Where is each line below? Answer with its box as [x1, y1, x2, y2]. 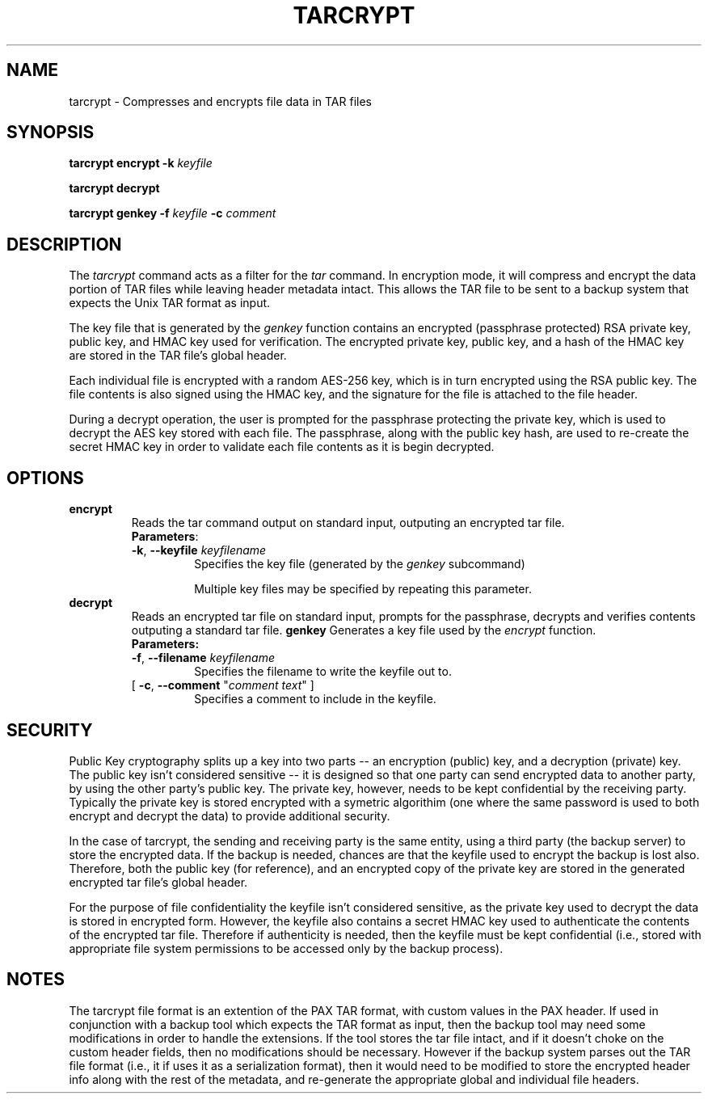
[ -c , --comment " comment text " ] [131, 678, 314, 693]
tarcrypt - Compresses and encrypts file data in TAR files [69, 94, 372, 108]
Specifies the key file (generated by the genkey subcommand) [194, 557, 525, 571]
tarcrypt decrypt [69, 181, 160, 196]
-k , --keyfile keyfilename [131, 543, 267, 558]
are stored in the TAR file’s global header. [69, 348, 287, 363]
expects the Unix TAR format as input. [69, 296, 271, 310]
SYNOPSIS [6, 122, 95, 143]
